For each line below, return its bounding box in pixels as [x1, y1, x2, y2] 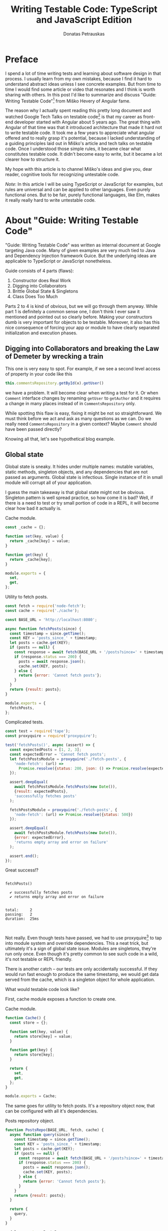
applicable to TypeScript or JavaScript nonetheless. [5, 258, 112, 264]
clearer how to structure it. [5, 157, 60, 162]
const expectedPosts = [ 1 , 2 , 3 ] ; [9, 747, 81, 753]
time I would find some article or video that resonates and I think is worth [5, 86, 155, 92]
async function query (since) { [9, 1132, 75, 1138]
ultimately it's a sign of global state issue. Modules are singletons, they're [5, 945, 156, 952]
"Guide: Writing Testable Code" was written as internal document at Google [5, 242, 161, 248]
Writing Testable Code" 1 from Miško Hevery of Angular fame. [5, 97, 131, 104]
